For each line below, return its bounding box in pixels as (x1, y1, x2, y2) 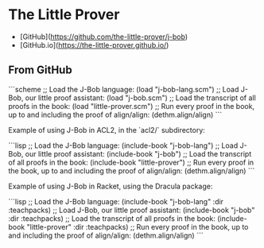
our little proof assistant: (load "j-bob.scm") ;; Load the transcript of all (25, 93, 256, 103)
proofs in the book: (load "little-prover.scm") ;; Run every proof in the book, (8, 101, 255, 110)
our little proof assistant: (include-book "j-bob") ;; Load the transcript (25, 149, 252, 158)
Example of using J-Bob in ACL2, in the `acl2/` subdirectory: (8, 125, 205, 134)
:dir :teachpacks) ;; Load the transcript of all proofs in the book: (8, 213, 216, 223)
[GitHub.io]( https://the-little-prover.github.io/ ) (19, 40, 169, 49)
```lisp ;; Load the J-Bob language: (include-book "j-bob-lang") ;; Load (8, 141, 239, 150)
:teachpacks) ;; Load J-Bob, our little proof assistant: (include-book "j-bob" (8, 205, 255, 215)
